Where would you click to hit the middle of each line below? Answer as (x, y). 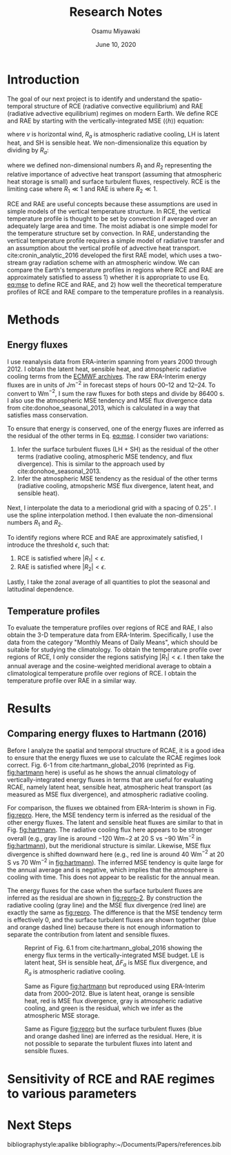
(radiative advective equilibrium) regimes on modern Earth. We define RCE (113, 113)
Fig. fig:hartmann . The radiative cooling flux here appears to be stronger (110, 830)
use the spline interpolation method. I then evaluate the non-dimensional (110, 515)
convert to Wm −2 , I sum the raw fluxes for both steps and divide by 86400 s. (116, 392)
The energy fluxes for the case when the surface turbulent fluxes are (105, 890)
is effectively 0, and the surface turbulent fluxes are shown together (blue (112, 920)
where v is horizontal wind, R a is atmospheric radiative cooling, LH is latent (113, 135)
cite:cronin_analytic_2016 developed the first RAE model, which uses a (107, 255)
